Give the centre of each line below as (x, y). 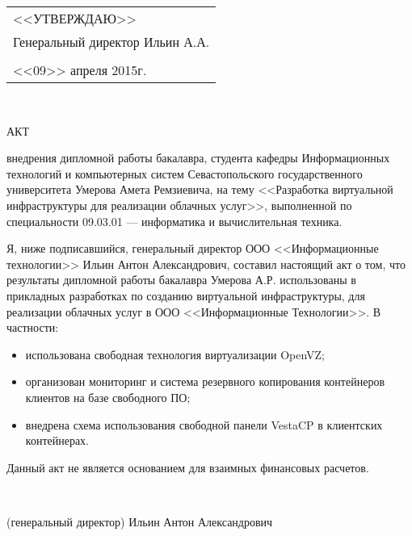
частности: (33, 327)
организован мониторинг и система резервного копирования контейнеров (205, 381)
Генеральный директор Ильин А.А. (111, 42)
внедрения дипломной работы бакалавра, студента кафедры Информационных (198, 158)
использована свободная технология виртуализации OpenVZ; (175, 354)
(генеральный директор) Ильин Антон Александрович (140, 521)
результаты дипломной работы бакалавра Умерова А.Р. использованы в (181, 280)
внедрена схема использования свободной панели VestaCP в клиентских (204, 424)
